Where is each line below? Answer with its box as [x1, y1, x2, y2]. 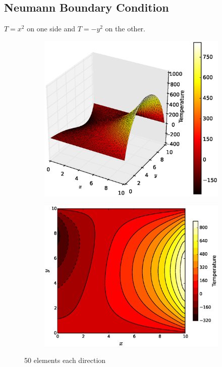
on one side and [27, 23, 75, 34]
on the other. [105, 23, 145, 34]
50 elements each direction [24, 355, 106, 365]
